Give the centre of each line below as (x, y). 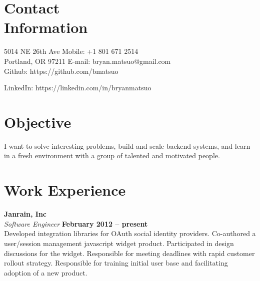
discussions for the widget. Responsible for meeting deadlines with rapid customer (129, 253)
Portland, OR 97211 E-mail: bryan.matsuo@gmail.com (87, 61)
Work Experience (65, 190)
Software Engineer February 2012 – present (76, 223)
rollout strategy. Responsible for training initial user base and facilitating (116, 263)
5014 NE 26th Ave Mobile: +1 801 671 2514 (71, 51)
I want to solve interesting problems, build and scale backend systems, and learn (127, 145)
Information (46, 27)
